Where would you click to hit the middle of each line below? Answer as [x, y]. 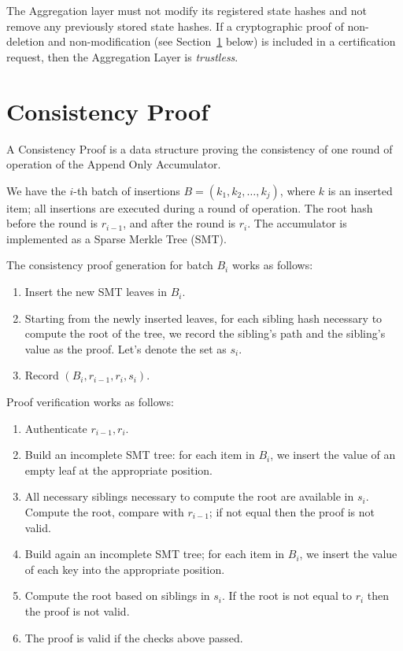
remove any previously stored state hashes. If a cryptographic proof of [175, 26]
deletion [26, 41]
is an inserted [360, 190]
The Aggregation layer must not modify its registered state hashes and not [187, 10]
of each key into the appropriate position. [125, 569]
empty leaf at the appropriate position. [118, 470]
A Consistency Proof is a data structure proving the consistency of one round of [200, 148]
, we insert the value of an [333, 455]
